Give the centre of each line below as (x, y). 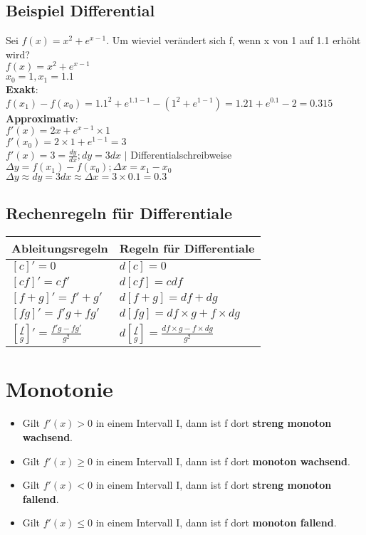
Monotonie (59, 389)
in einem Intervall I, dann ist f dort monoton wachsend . (223, 461)
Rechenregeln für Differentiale (119, 213)
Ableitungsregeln (60, 248)
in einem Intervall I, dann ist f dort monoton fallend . (216, 523)
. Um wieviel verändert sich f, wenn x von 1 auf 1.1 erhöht (234, 40)
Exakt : (22, 89)
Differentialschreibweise (181, 155)
